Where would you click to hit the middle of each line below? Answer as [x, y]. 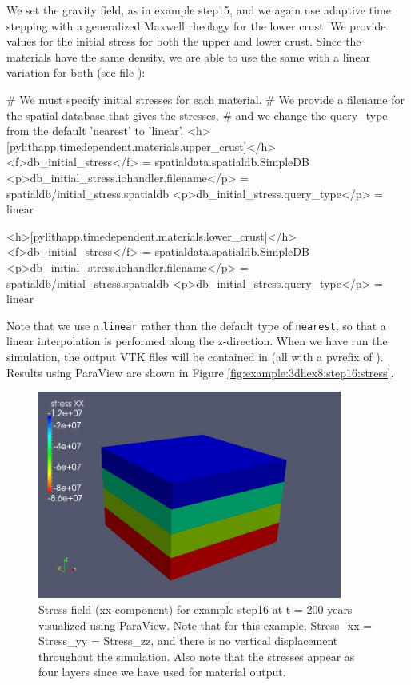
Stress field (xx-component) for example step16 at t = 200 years [196, 609]
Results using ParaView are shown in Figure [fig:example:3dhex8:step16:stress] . [200, 372]
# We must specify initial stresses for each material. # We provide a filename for [205, 99]
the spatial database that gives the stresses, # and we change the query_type [197, 115]
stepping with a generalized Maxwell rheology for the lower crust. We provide [196, 25]
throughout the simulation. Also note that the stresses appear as [197, 656]
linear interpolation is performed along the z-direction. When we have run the [197, 341]
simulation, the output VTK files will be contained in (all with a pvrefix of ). [195, 356]
